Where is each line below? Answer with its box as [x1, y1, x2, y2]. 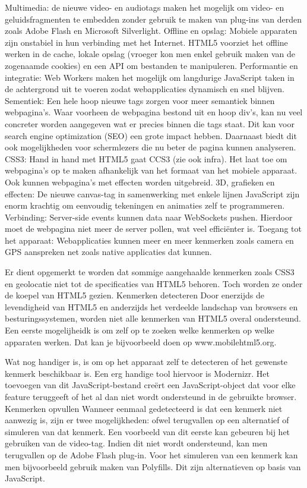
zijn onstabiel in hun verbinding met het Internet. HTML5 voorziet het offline [5, 36, 288, 48]
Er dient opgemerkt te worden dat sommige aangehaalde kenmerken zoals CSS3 [5, 266, 295, 278]
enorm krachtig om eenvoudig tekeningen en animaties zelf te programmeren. [5, 199, 285, 212]
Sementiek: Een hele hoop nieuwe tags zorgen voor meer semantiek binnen [5, 94, 275, 106]
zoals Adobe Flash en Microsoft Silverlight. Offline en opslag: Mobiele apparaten [5, 24, 297, 37]
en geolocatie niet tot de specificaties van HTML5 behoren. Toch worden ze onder [5, 277, 303, 289]
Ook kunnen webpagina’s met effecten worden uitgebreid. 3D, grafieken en [5, 175, 275, 188]
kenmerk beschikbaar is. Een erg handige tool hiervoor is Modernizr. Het [5, 367, 270, 379]
